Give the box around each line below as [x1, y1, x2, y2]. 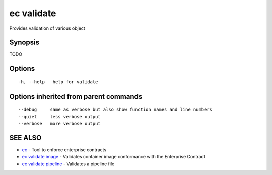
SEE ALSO [9, 133, 42, 142]
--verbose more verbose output [18, 121, 101, 127]
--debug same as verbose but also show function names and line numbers [18, 107, 213, 113]
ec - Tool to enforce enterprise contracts [22, 146, 107, 153]
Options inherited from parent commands [9, 92, 143, 101]
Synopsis [9, 38, 40, 47]
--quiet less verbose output [18, 114, 101, 119]
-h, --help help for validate [18, 79, 98, 85]
